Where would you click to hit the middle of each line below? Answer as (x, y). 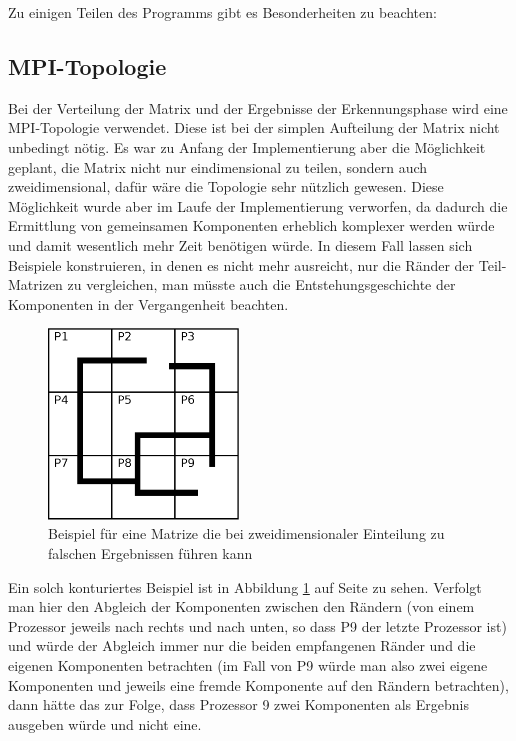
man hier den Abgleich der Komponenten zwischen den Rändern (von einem (241, 606)
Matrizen (35, 284)
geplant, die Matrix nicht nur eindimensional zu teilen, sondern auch (218, 166)
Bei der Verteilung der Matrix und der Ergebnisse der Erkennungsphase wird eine (258, 107)
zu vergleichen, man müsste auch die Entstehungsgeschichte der (261, 284)
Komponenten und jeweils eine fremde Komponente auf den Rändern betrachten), (258, 684)
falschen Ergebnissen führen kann (150, 553)
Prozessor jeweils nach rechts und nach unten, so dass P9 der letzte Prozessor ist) (257, 625)
